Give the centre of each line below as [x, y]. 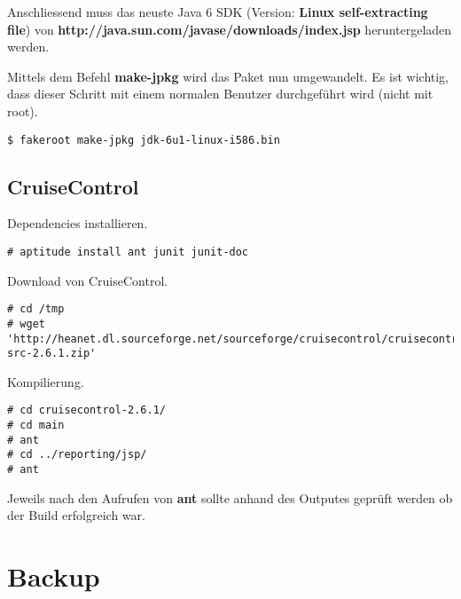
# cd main [36, 426]
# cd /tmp [36, 309]
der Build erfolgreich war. [76, 515]
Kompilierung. [46, 381]
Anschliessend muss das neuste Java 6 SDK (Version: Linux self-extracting [218, 12]
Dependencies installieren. [78, 223]
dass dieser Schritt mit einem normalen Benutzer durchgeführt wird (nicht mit [220, 94]
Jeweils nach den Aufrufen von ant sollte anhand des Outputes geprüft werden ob [230, 497]
